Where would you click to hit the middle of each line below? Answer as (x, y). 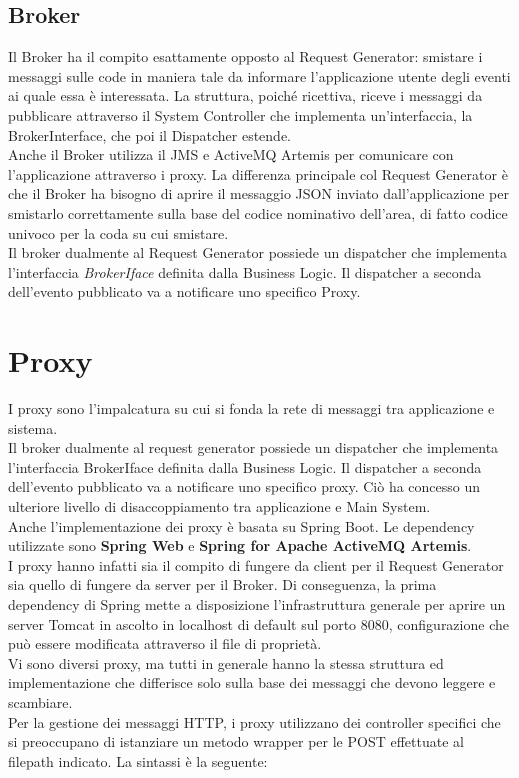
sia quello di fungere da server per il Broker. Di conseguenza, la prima (222, 584)
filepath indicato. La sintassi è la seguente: (138, 760)
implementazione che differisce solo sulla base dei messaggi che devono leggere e (252, 682)
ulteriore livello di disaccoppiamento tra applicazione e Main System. (219, 506)
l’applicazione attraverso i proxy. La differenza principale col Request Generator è (258, 173)
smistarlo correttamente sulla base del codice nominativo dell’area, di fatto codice (258, 212)
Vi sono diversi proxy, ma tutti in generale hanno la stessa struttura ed (226, 662)
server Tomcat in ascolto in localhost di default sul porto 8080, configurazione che (258, 623)
